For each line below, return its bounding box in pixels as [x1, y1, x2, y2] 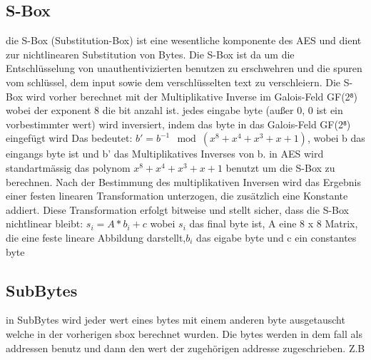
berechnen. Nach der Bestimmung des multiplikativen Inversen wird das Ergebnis [6, 174, 361, 189]
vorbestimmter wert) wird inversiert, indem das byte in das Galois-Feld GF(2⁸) [6, 116, 351, 131]
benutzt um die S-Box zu [225, 160, 335, 175]
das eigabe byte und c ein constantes [196, 230, 357, 245]
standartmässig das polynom [6, 160, 131, 175]
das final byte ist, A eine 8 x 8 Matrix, [189, 216, 358, 231]
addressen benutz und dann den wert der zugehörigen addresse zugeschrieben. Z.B [6, 340, 365, 355]
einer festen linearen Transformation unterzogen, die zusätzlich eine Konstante [6, 188, 348, 203]
